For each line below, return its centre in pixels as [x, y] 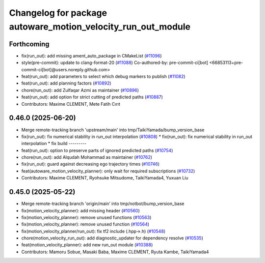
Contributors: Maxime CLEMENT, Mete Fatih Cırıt [71, 104]
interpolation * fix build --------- [54, 144]
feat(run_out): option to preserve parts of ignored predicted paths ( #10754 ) [97, 150]
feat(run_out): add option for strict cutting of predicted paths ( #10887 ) [92, 97]
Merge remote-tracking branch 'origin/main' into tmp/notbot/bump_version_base [103, 204]
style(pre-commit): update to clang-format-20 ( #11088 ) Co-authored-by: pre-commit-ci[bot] [115, 63]
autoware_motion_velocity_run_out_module [100, 27]
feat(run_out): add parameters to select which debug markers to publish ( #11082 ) [104, 77]
